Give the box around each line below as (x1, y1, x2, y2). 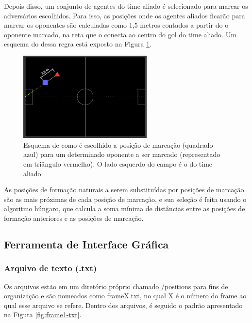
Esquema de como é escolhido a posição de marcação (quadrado (23, 139, 213, 150)
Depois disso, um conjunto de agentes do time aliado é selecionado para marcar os (4, 1, 248, 11)
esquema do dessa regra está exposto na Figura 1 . (4, 39, 152, 49)
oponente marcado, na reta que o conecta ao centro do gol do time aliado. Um (4, 29, 236, 39)
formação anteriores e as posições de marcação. (4, 213, 144, 223)
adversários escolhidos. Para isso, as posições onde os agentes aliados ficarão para (4, 10, 245, 20)
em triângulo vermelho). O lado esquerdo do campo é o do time (23, 159, 213, 169)
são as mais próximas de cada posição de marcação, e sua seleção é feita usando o (4, 194, 247, 204)
